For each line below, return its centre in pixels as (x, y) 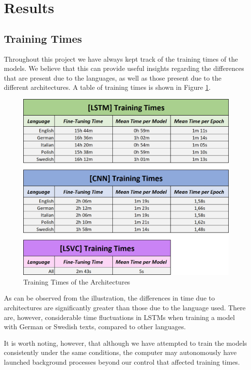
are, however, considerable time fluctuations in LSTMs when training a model (119, 317)
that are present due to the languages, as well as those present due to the (113, 77)
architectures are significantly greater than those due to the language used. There (125, 308)
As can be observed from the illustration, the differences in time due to (110, 298)
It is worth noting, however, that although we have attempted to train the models (125, 343)
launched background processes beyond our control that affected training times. (122, 362)
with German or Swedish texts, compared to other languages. (95, 327)
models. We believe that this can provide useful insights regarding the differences (124, 68)
